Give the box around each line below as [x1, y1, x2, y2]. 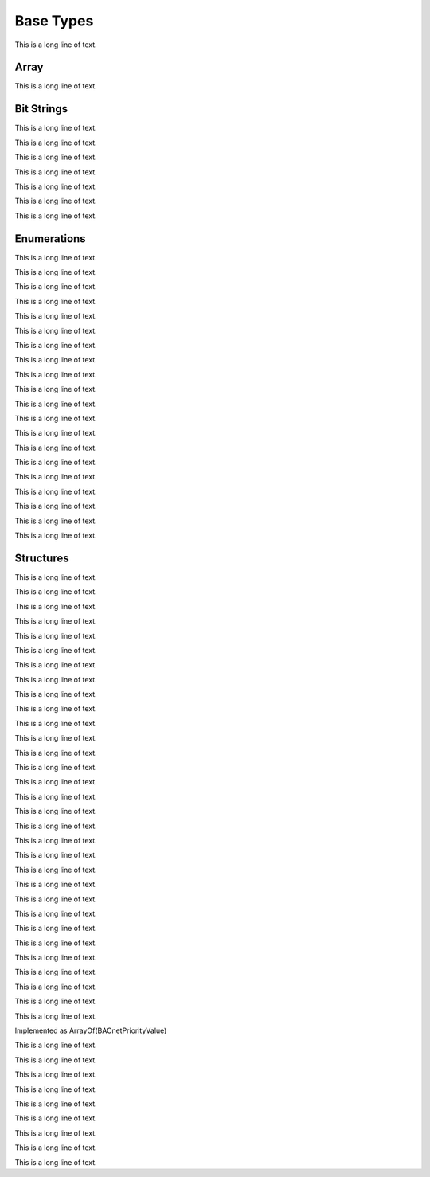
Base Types [14, 12, 94, 29]
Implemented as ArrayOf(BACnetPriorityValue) [14, 1026, 167, 1035]
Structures [14, 551, 69, 565]
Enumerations [14, 232, 87, 245]
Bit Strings [14, 102, 68, 115]
